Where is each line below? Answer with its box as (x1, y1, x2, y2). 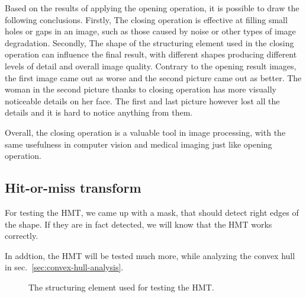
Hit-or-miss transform (5, 178, 141, 197)
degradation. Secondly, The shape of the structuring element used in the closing (5, 36, 294, 49)
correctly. (5, 229, 38, 242)
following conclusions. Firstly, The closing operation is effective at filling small (5, 13, 288, 25)
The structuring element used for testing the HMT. (28, 280, 214, 293)
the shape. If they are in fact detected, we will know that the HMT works (5, 218, 272, 230)
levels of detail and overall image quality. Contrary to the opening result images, (5, 59, 297, 72)
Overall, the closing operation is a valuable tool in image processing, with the (5, 126, 286, 138)
